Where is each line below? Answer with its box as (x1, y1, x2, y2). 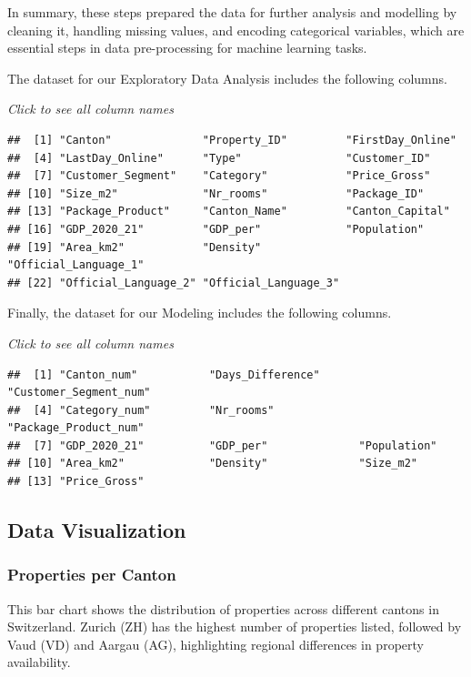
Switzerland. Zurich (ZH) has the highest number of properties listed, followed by (7, 617, 462, 636)
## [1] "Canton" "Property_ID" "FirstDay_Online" (7, 133, 456, 147)
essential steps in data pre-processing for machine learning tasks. (7, 38, 367, 57)
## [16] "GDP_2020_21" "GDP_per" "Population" (7, 222, 425, 236)
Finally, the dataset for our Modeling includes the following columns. (7, 303, 392, 322)
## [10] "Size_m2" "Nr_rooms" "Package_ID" (7, 187, 425, 200)
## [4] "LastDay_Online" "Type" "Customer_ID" (7, 151, 431, 165)
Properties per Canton (7, 563, 176, 586)
